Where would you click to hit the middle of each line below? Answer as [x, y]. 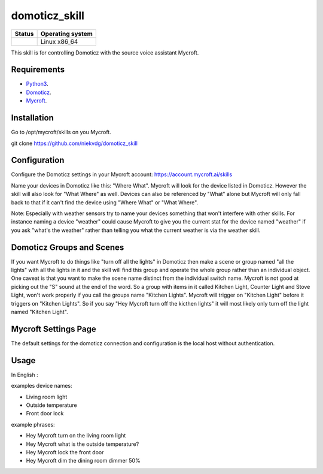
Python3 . [37, 84]
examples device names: [42, 386]
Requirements [38, 70]
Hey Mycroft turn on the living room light [76, 436]
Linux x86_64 [59, 41]
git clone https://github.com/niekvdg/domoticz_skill [74, 143]
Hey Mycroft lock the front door [65, 452]
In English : [25, 375]
